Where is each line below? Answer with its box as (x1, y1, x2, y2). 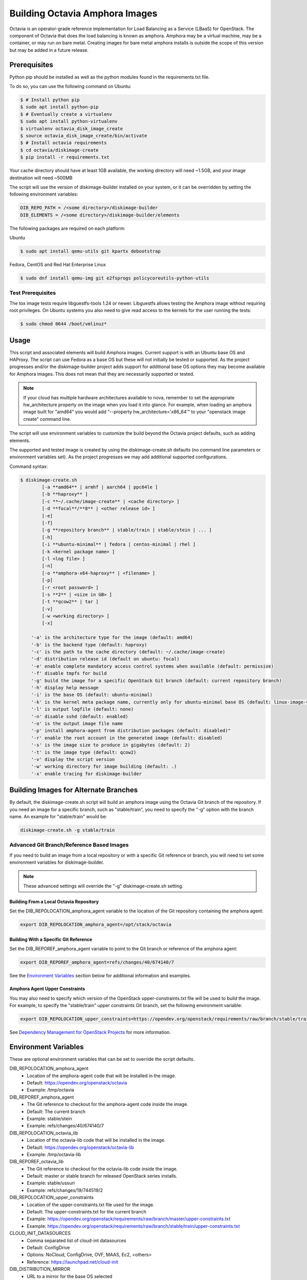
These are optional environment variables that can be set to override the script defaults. (9, 1056, 195, 1062)
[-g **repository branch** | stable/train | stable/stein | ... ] (41, 527, 212, 533)
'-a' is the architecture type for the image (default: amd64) (31, 635, 193, 641)
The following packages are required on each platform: (9, 225, 125, 231)
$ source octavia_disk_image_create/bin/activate (20, 133, 147, 138)
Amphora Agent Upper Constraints (9, 986, 85, 992)
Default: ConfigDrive (27, 1244, 70, 1250)
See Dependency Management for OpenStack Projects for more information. (9, 1029, 171, 1035)
